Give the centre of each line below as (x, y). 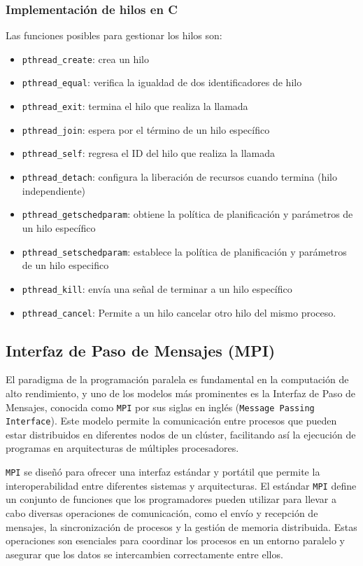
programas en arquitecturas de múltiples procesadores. (122, 448)
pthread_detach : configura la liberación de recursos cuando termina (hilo (180, 177)
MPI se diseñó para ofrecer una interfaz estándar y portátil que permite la (163, 472)
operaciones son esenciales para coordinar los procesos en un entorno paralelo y (175, 540)
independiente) (54, 190)
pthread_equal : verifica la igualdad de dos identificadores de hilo (162, 82)
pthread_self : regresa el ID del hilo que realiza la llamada (149, 153)
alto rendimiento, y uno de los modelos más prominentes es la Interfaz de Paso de (181, 393)
